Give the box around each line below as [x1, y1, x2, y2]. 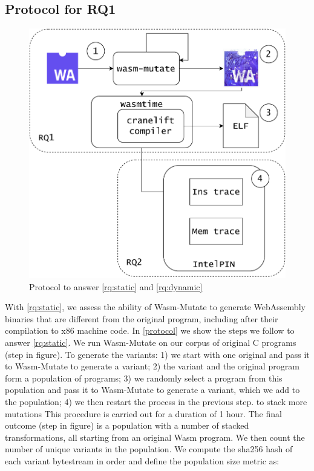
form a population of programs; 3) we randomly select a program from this [5, 371, 283, 384]
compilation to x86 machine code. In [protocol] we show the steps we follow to [5, 324, 295, 337]
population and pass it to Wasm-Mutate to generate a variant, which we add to [5, 383, 300, 396]
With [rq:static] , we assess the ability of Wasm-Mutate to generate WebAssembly [5, 300, 306, 313]
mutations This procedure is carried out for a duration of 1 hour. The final [5, 407, 282, 420]
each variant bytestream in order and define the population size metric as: [5, 454, 280, 467]
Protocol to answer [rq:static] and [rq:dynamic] [29, 280, 203, 293]
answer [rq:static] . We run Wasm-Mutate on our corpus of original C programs [5, 336, 296, 349]
